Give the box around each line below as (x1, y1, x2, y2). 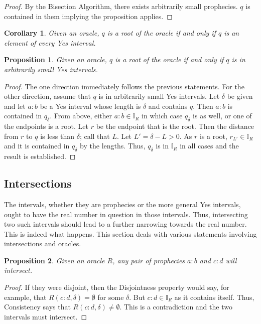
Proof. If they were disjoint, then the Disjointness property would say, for (4, 282, 229, 292)
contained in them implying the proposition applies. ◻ (4, 11, 173, 21)
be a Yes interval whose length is (40, 100, 141, 111)
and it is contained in (4, 140, 70, 151)
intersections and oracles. (4, 238, 81, 249)
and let (4, 100, 26, 111)
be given (227, 91, 253, 101)
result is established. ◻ (4, 151, 76, 161)
